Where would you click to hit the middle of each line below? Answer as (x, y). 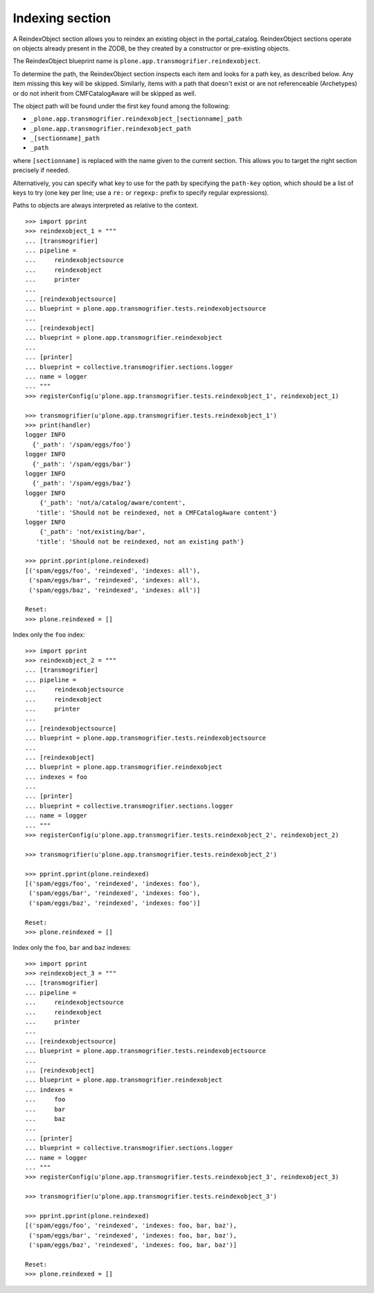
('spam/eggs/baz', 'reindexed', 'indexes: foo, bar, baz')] (133, 1245)
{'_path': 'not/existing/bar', (92, 532)
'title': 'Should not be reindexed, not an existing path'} (140, 541)
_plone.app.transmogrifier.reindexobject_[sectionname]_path (136, 119)
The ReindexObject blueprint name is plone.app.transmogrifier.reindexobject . (137, 61)
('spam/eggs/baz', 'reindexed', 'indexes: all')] (115, 590)
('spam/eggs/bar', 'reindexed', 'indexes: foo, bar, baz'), (133, 1235)
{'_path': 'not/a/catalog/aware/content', (113, 503)
